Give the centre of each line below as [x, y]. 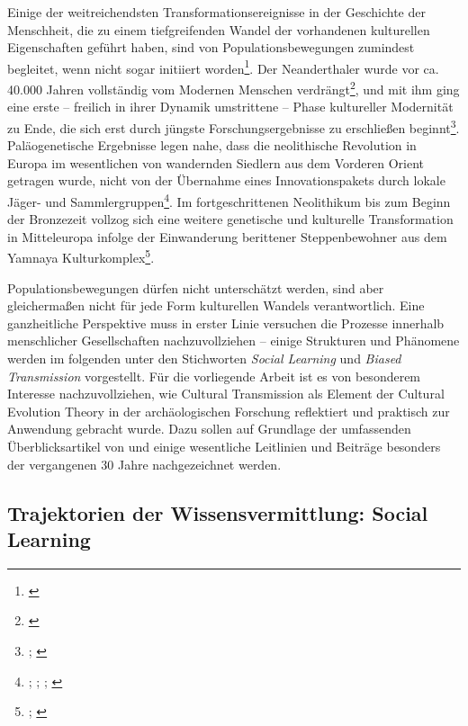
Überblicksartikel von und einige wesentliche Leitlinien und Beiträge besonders [224, 446]
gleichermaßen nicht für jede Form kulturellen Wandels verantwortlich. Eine [216, 305]
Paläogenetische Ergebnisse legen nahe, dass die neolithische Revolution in [212, 145]
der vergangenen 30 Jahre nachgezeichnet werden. [144, 464]
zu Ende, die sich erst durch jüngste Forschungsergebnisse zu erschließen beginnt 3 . [234, 126]
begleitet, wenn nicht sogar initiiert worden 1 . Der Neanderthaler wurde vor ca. [223, 67]
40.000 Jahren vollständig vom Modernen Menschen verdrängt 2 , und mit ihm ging [234, 88]
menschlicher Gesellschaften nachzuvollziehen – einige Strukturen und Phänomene [234, 341]
